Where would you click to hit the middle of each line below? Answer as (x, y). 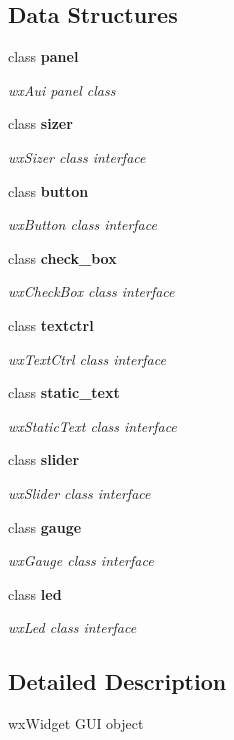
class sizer (40, 123)
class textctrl (51, 324)
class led (35, 593)
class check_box (62, 257)
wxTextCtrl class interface (87, 358)
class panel (43, 56)
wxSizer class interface (77, 156)
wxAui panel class (62, 89)
